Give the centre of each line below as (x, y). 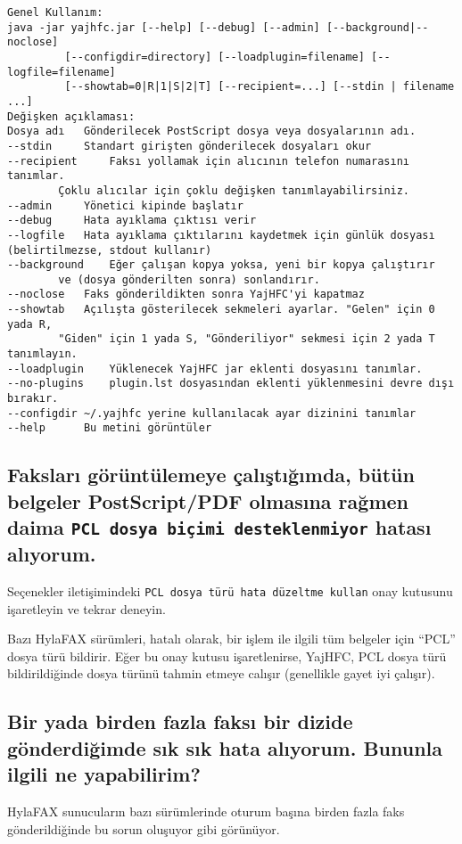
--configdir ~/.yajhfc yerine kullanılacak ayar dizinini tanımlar (212, 413)
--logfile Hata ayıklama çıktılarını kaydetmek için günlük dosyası (221, 235)
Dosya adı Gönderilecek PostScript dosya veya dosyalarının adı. (212, 131)
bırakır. (33, 399)
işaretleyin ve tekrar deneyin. (87, 608)
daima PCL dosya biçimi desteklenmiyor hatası (219, 527)
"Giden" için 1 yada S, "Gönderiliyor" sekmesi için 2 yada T (247, 339)
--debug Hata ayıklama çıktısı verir (132, 221)
